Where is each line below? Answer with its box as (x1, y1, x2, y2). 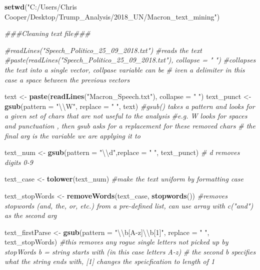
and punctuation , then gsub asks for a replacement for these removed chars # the (4, 120, 255, 130)
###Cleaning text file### (4, 28, 90, 38)
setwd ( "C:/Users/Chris (4, 1, 77, 11)
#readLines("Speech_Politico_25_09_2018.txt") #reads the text (4, 44, 202, 55)
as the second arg (4, 210, 57, 220)
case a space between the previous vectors (4, 74, 130, 84)
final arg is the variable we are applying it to (4, 130, 140, 140)
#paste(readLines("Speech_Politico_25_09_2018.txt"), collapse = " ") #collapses (4, 54, 256, 65)
